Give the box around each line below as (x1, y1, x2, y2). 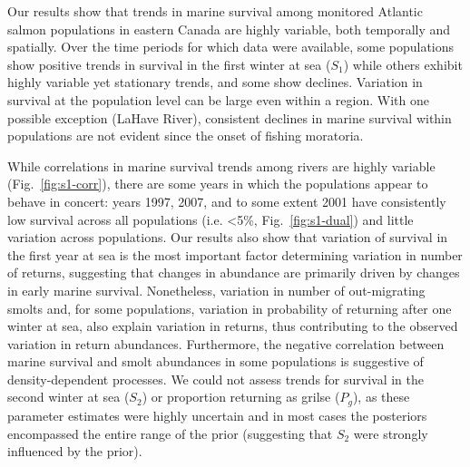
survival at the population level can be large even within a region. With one (7, 90, 429, 109)
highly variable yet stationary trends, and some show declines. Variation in (7, 73, 423, 92)
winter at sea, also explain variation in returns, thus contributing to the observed (7, 316, 458, 336)
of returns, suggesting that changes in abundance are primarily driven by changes (7, 263, 460, 282)
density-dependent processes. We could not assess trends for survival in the (7, 369, 425, 388)
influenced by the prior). (7, 442, 142, 461)
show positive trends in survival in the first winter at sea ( (7, 54, 331, 73)
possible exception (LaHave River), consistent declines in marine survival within (7, 108, 452, 127)
